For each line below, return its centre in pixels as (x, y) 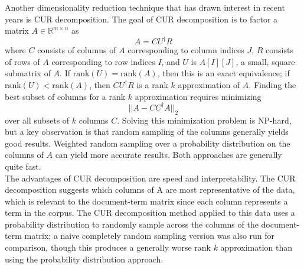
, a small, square (265, 61)
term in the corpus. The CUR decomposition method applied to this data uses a (150, 213)
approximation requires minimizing (198, 96)
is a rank (152, 85)
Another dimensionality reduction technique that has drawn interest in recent (145, 7)
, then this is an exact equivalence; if (223, 73)
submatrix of (28, 73)
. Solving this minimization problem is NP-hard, (204, 120)
